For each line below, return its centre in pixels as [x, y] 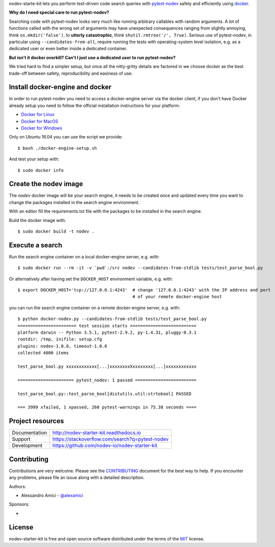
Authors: [17, 486]
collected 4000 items [43, 353]
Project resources [36, 421]
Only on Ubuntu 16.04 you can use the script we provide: [66, 137]
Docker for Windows [42, 128]
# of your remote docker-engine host [178, 297]
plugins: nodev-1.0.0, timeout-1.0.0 [63, 346]
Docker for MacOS [40, 121]
